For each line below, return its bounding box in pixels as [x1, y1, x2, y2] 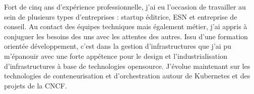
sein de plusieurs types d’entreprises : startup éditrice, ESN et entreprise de [4, 11, 237, 22]
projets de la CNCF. [4, 80, 67, 90]
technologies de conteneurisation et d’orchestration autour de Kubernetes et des [4, 70, 250, 81]
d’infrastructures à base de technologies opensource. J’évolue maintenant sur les [4, 60, 250, 71]
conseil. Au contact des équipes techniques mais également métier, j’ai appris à [4, 21, 247, 32]
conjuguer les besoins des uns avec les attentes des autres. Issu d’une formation [4, 31, 248, 41]
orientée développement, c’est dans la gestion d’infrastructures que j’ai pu [4, 41, 231, 51]
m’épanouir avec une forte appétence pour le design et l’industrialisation [4, 50, 227, 61]
